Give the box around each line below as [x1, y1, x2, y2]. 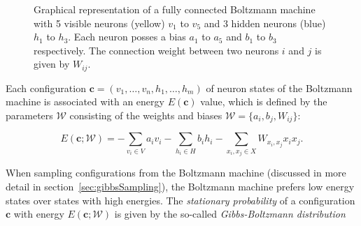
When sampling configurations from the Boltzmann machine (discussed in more [6, 165, 346, 180]
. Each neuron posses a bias [68, 29, 186, 44]
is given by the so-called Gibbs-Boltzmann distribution [114, 206, 346, 221]
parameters [6, 108, 53, 123]
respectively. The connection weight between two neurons [34, 43, 279, 57]
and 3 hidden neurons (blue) [204, 15, 326, 30]
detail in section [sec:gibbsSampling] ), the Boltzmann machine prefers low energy [6, 179, 355, 194]
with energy [13, 206, 64, 221]
